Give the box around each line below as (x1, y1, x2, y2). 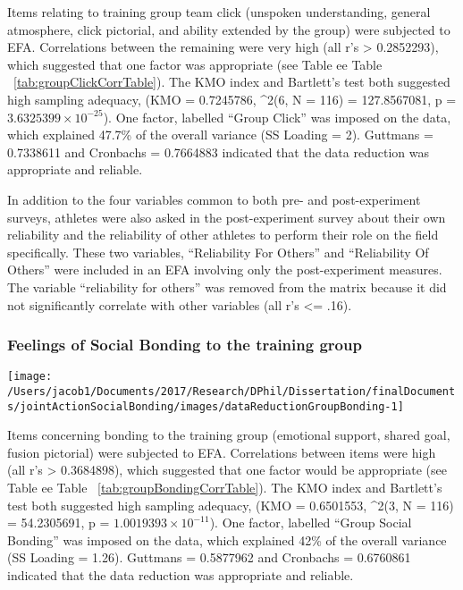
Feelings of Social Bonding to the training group (7, 333, 362, 356)
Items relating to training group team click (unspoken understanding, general (7, 3, 431, 21)
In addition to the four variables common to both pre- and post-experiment (7, 190, 421, 208)
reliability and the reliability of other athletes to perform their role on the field (7, 225, 439, 244)
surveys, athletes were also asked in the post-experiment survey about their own (7, 207, 446, 226)
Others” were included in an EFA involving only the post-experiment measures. (7, 260, 442, 279)
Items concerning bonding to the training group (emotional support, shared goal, (7, 426, 450, 444)
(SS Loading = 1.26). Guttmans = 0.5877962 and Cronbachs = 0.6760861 (7, 548, 411, 567)
